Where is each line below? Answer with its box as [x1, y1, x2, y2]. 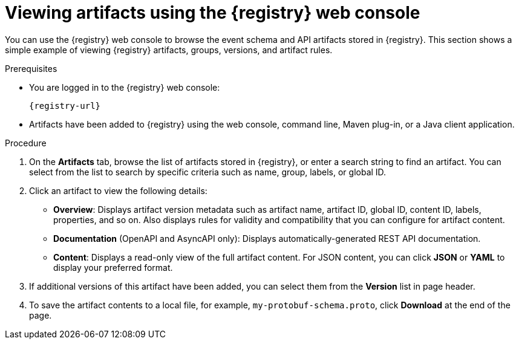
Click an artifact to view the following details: [29, 185, 207, 196]
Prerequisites [5, 63, 57, 74]
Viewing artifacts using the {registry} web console [5, 2, 420, 23]
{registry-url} [29, 100, 101, 111]
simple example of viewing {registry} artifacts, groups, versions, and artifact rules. [5, 44, 333, 55]
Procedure [5, 137, 47, 148]
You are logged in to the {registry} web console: [29, 82, 220, 92]
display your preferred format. [53, 262, 173, 273]
